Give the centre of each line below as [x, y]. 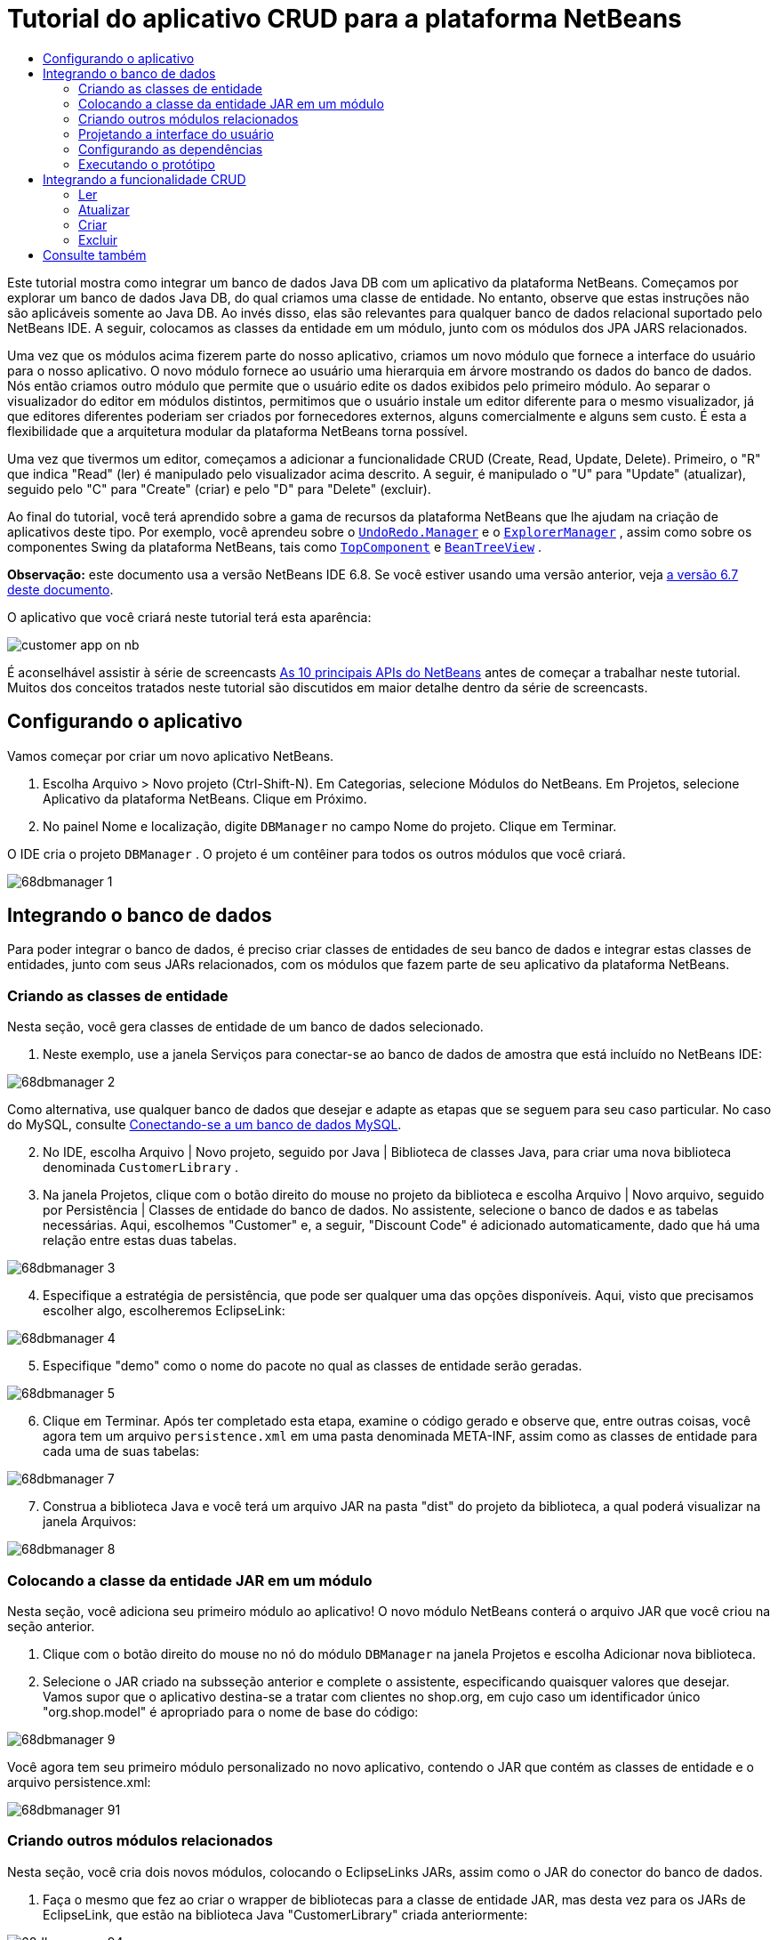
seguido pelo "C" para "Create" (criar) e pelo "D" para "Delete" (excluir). [219, 489]
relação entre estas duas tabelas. [140, 1241]
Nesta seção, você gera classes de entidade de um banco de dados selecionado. [245, 1027]
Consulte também [95, 255]
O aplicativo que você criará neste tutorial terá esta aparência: [189, 617]
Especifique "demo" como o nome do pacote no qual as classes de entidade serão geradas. [313, 1366]
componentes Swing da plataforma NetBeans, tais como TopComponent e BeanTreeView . [275, 546]
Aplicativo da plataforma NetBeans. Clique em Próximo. [205, 798]
